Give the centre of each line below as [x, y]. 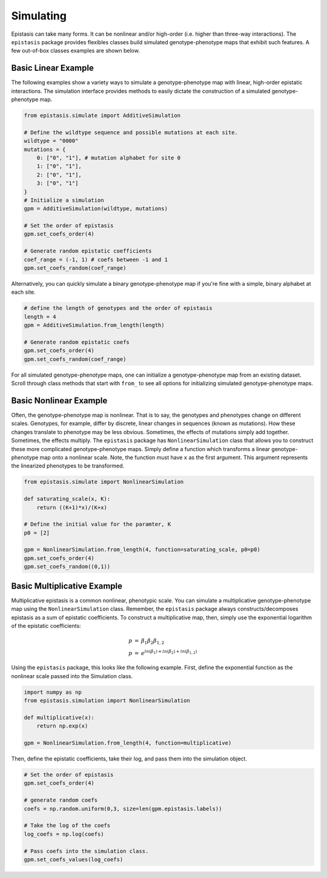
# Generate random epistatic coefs [77, 342]
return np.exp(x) [62, 726]
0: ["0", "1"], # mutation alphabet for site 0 [109, 158]
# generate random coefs [61, 800]
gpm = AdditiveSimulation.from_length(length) [94, 325]
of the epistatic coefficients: [46, 625]
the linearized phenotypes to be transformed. [68, 466]
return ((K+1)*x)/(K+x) [72, 507]
